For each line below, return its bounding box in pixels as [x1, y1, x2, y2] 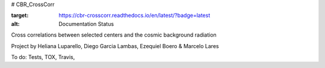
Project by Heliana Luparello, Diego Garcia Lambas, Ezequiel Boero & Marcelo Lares [11, 42, 219, 49]
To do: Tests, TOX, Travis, [11, 53, 75, 60]
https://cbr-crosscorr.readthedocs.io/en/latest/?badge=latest [58, 12, 211, 19]
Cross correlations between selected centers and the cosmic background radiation [11, 31, 217, 39]
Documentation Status [58, 20, 114, 27]
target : [11, 12, 29, 19]
